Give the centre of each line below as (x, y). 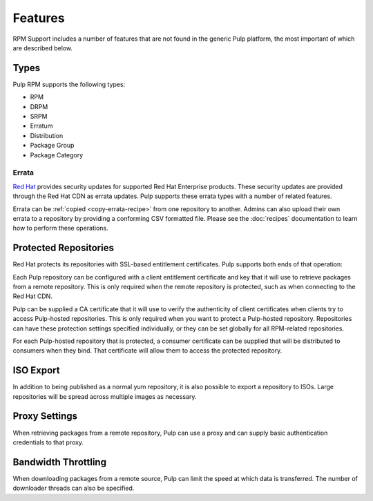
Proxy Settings (45, 416)
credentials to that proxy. (48, 442)
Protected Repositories (63, 248)
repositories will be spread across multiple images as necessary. (105, 396)
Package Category (57, 155)
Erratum (41, 126)
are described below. (42, 48)
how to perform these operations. (60, 228)
